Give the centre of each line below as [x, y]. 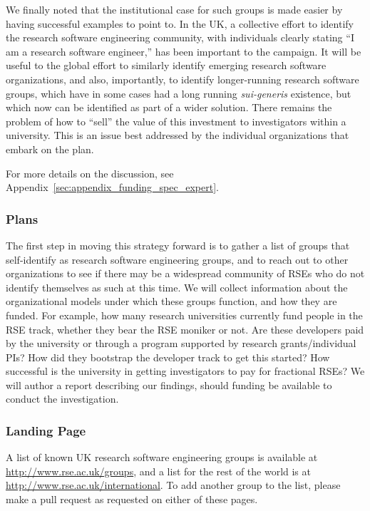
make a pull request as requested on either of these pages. [132, 499]
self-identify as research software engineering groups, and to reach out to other [177, 259]
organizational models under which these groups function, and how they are [171, 301]
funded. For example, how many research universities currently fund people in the [184, 315]
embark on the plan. [50, 149]
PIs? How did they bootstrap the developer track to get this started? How [168, 357]
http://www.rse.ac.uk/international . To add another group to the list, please [173, 485]
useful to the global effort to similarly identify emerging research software [166, 65]
